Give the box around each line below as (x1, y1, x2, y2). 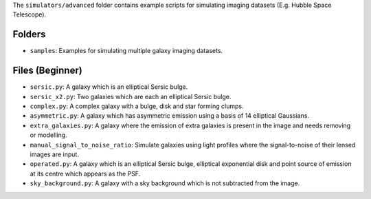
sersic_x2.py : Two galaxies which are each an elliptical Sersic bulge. (30, 92, 232, 101)
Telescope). (12, 10, 47, 19)
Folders (12, 28, 46, 41)
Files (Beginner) (12, 65, 82, 76)
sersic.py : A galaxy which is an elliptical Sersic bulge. (30, 83, 188, 91)
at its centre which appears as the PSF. (30, 169, 141, 178)
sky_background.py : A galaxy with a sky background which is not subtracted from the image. (30, 179, 300, 187)
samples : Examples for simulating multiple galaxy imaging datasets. (30, 47, 223, 55)
